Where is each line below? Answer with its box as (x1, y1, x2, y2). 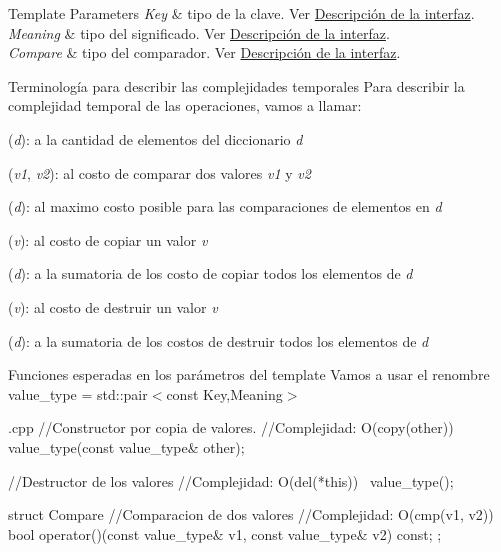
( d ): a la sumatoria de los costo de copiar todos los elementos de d (8, 263, 413, 284)
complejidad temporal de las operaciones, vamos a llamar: (8, 95, 362, 116)
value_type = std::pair (8, 383, 148, 404)
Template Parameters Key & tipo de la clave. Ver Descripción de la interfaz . (8, 3, 475, 23)
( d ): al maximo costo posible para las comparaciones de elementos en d (8, 196, 442, 217)
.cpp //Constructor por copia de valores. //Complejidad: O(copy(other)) (8, 417, 454, 438)
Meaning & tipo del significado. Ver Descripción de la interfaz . (8, 22, 390, 43)
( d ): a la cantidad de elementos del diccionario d (8, 128, 303, 149)
